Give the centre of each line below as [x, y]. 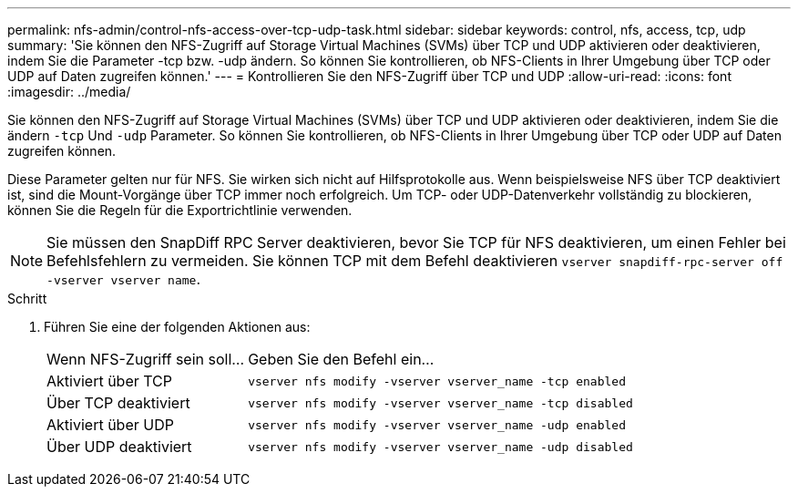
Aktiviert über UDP [110, 425]
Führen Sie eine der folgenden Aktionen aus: [177, 327]
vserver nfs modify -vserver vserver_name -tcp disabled [440, 403]
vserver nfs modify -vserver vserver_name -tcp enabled [437, 381]
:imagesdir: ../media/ [69, 92]
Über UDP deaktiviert [119, 447]
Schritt [27, 298]
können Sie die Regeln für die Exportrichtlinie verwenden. [180, 210]
